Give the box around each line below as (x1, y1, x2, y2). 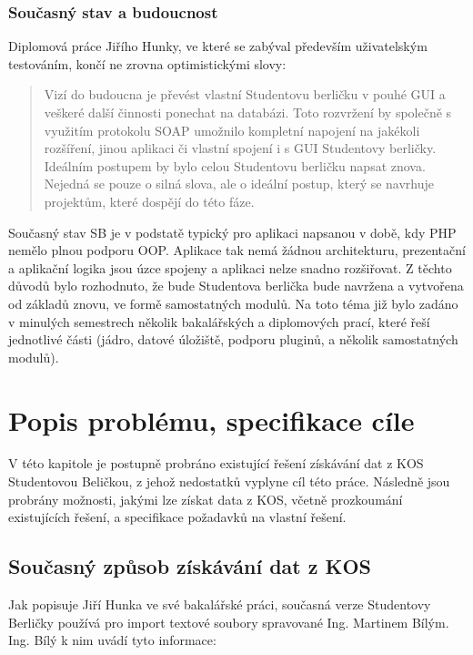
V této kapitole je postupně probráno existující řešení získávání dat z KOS (8, 454, 424, 473)
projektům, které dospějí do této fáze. (44, 191, 255, 210)
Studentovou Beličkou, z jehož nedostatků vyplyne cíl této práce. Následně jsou (8, 472, 450, 491)
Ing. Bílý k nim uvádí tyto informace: (8, 630, 216, 650)
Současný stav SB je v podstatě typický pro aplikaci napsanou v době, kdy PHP (8, 222, 457, 241)
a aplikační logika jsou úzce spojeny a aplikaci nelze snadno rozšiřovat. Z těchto (8, 258, 452, 277)
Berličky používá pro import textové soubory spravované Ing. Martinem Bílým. (8, 612, 449, 631)
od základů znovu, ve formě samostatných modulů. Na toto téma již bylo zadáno (8, 293, 458, 312)
